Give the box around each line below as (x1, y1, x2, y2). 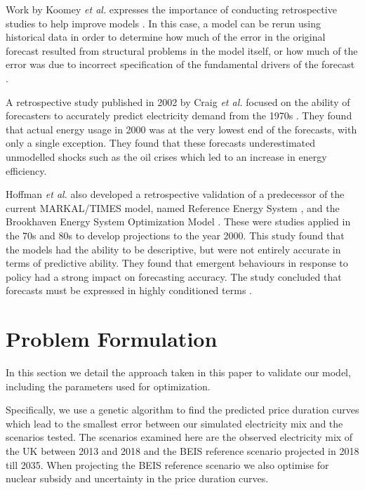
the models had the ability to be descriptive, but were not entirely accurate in (6, 241, 341, 256)
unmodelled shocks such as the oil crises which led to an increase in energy (6, 149, 327, 164)
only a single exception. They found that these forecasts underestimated (6, 135, 316, 150)
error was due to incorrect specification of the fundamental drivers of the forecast (6, 57, 355, 72)
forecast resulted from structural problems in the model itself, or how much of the (6, 43, 358, 58)
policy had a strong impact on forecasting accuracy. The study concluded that (6, 269, 342, 284)
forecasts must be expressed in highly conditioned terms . (6, 283, 252, 298)
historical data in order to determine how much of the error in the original (6, 29, 326, 44)
